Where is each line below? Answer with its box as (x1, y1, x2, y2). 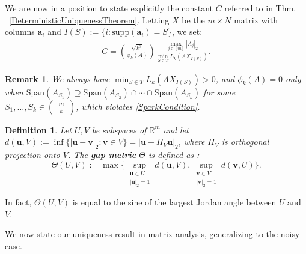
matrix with (234, 13, 278, 26)
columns (5, 25, 35, 38)
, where (178, 135, 205, 148)
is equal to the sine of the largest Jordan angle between (72, 196, 277, 208)
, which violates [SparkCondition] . (76, 100, 200, 112)
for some (203, 85, 236, 98)
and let (163, 123, 189, 136)
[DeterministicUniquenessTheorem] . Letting (9, 13, 170, 26)
